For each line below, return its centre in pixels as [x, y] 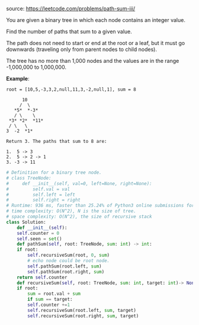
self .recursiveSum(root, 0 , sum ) [69, 255]
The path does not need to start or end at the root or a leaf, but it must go [96, 43]
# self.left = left [41, 195]
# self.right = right [44, 200]
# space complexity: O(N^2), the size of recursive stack [79, 216]
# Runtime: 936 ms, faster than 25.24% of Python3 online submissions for [100, 206]
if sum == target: [50, 299]
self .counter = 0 [38, 233]
